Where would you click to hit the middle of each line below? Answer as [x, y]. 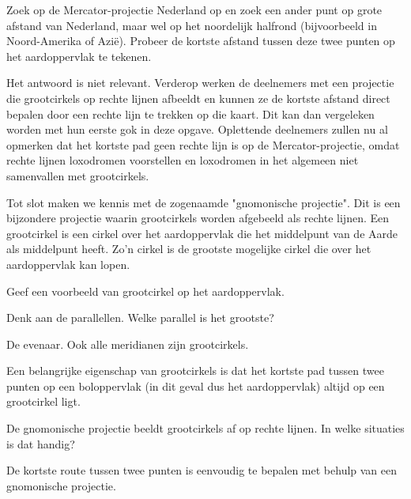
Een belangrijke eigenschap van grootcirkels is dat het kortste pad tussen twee [195, 370]
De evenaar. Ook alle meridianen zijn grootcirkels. [128, 344]
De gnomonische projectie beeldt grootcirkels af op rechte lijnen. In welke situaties [205, 428]
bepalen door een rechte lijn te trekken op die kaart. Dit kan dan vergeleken [190, 113]
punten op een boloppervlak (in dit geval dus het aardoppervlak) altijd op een [196, 386]
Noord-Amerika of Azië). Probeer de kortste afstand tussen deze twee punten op [201, 41]
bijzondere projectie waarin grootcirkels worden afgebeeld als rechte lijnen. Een [198, 218]
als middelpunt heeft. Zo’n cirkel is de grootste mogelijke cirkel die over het [189, 249]
